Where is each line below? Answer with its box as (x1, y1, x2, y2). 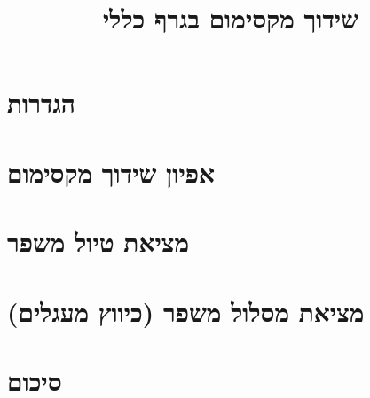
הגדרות (7, 84, 75, 121)
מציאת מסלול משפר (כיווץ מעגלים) (7, 293, 365, 329)
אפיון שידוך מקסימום (7, 153, 215, 190)
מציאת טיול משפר (7, 223, 190, 260)
